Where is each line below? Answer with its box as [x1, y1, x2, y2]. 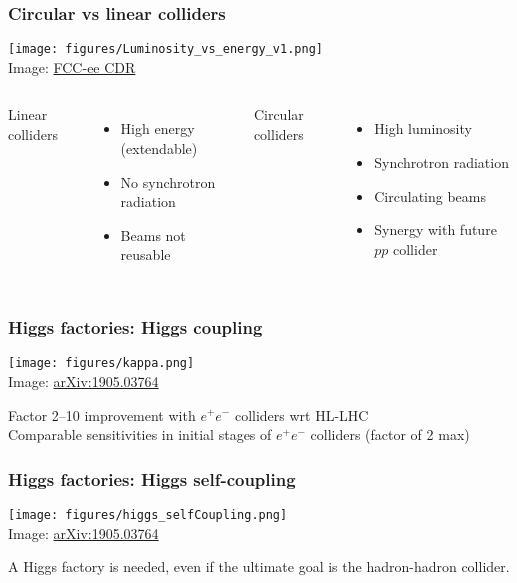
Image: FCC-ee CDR [8, 56, 136, 77]
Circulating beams [374, 185, 486, 206]
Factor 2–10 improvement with [8, 404, 196, 425]
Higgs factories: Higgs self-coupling [8, 466, 296, 491]
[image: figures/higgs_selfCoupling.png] [8, 507, 288, 522]
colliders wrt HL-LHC [234, 404, 369, 425]
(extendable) [120, 138, 198, 159]
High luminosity [374, 118, 472, 139]
